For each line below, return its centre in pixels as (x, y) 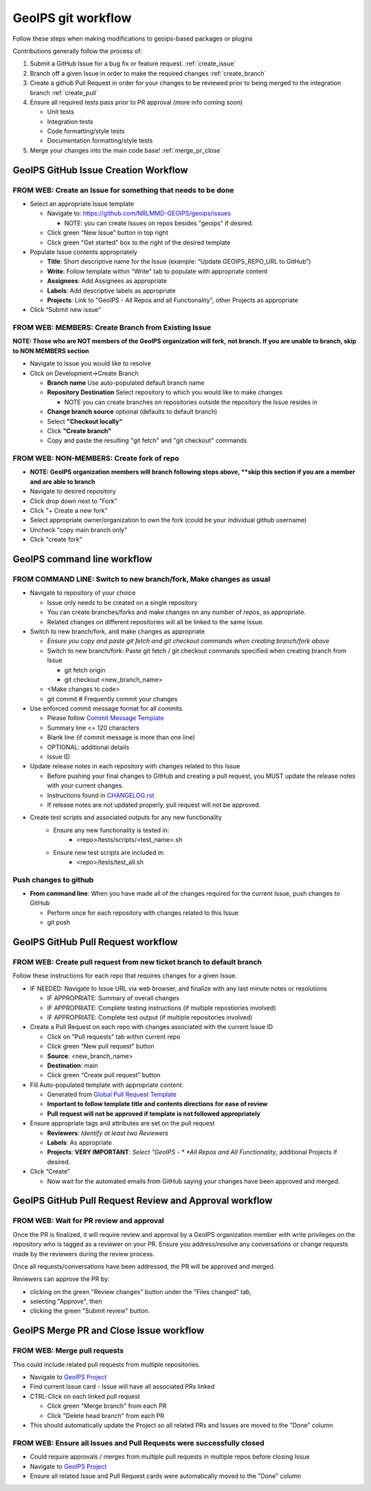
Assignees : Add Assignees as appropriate (107, 281)
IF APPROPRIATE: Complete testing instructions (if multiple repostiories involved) (161, 1008)
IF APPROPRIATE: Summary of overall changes (113, 998)
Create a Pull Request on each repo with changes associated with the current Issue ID (151, 1027)
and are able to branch (63, 481)
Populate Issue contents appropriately (83, 252)
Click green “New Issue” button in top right (108, 233)
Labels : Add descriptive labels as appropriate (111, 290)
